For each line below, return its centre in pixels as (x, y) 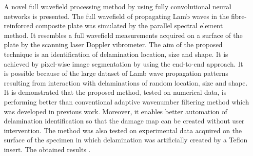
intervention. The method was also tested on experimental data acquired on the (123, 130)
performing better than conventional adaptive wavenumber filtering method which (126, 101)
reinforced (19, 26)
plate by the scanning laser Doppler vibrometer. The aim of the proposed (113, 44)
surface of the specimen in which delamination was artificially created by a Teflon (126, 140)
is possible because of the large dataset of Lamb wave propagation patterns (116, 73)
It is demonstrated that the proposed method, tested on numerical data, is (115, 92)
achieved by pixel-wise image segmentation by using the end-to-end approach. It (124, 63)
